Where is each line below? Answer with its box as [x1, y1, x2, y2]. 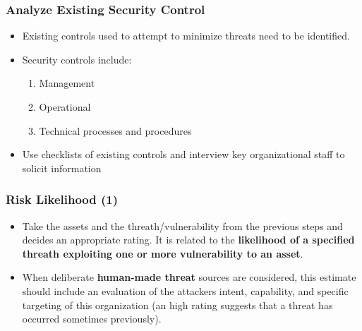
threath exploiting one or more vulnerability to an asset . [22, 246, 303, 260]
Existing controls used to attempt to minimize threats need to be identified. [22, 28, 350, 43]
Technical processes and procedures [39, 123, 192, 138]
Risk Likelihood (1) [6, 191, 119, 208]
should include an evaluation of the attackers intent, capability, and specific [22, 283, 349, 298]
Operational [39, 100, 91, 114]
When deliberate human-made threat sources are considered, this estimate [22, 270, 356, 284]
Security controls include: [22, 52, 132, 66]
